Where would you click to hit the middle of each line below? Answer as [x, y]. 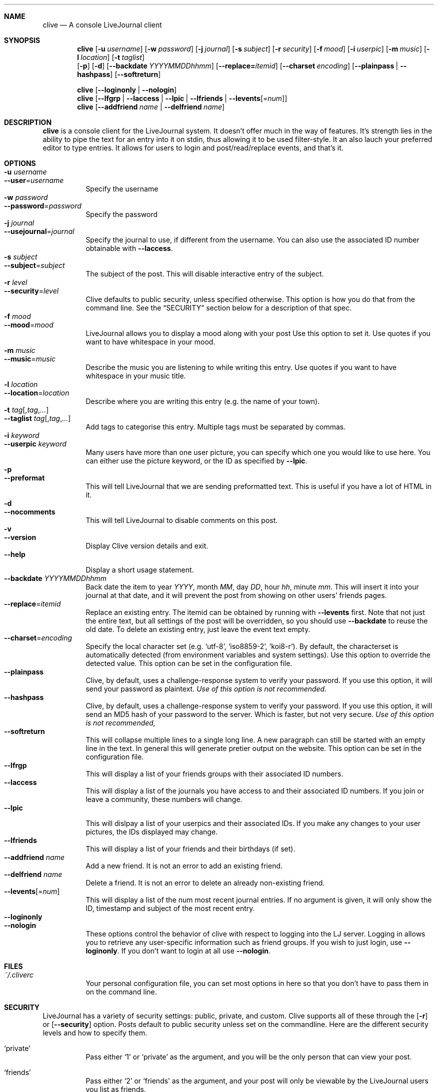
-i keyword [22, 435]
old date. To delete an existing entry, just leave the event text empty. [198, 629]
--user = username [34, 180]
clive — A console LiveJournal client [102, 25]
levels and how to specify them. [95, 1033]
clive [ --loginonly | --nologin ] [127, 90]
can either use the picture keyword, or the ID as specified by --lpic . [196, 461]
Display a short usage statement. [140, 570]
